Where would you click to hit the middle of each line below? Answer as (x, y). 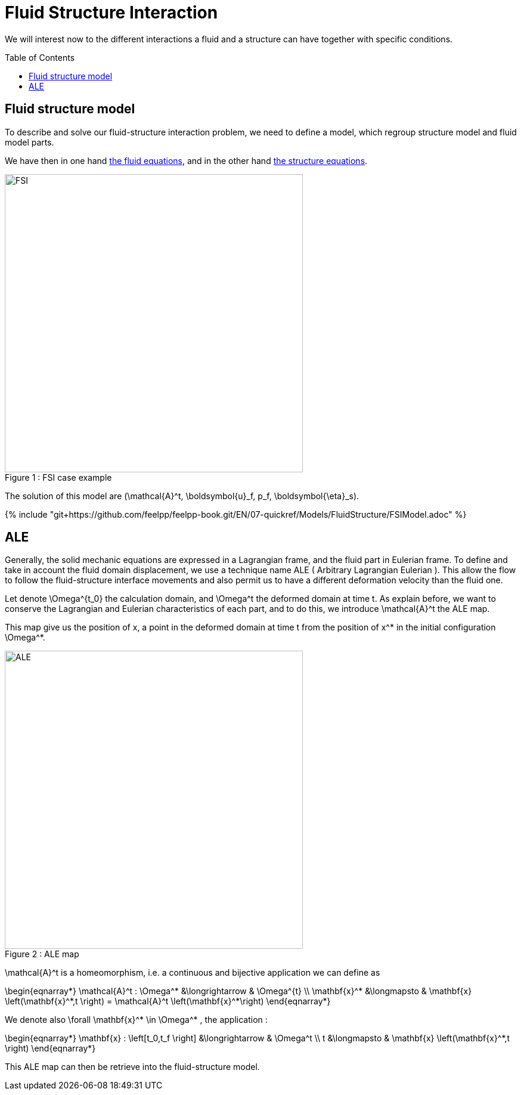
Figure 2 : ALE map (42, 954)
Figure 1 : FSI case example (58, 477)
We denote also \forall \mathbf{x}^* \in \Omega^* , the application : (136, 1020)
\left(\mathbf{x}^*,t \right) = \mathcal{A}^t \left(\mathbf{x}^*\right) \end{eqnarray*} (168, 1001)
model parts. (30, 142)
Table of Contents (40, 57)
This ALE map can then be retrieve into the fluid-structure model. (132, 1067)
